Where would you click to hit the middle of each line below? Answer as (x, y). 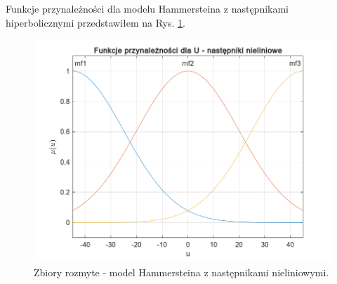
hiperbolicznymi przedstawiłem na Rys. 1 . (95, 22)
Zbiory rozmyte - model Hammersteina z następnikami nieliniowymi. (181, 272)
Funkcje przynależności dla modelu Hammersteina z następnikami (147, 8)
